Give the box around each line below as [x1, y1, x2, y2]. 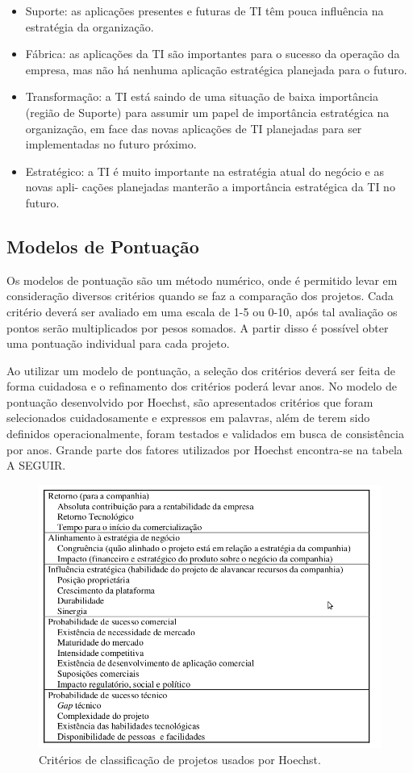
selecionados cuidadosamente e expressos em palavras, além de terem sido [6, 409, 370, 426]
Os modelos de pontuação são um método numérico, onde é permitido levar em [6, 271, 398, 288]
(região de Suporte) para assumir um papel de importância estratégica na [25, 103, 390, 120]
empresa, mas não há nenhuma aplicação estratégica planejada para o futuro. [25, 61, 407, 77]
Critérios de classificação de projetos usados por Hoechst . [39, 750, 321, 767]
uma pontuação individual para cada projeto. [6, 335, 230, 352]
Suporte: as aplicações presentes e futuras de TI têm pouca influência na [25, 2, 384, 19]
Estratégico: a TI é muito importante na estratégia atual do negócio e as [25, 162, 385, 179]
